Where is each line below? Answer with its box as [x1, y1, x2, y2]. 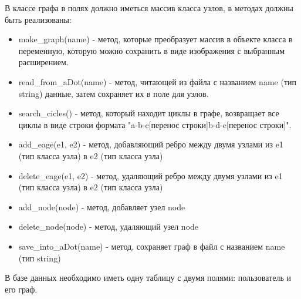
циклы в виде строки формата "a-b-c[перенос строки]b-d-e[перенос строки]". [18, 118, 292, 130]
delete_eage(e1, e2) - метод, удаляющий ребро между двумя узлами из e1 [18, 169, 283, 182]
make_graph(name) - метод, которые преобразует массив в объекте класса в [18, 33, 293, 45]
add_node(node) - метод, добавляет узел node [18, 200, 185, 213]
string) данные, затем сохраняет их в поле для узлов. [18, 87, 209, 99]
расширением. [18, 56, 69, 68]
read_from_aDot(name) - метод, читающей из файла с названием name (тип [18, 75, 296, 88]
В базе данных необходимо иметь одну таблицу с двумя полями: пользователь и [5, 271, 291, 284]
